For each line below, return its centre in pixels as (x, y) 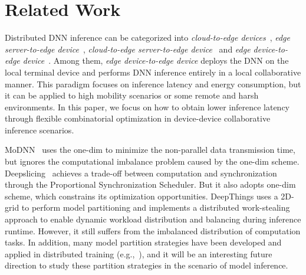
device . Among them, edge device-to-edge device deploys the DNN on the (156, 60)
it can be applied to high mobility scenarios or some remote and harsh (132, 95)
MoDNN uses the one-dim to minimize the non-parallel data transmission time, (150, 150)
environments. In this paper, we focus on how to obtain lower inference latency (147, 107)
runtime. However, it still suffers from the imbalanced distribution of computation (153, 230)
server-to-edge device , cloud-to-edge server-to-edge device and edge (128, 49)
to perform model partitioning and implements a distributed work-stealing (156, 207)
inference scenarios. (40, 130)
